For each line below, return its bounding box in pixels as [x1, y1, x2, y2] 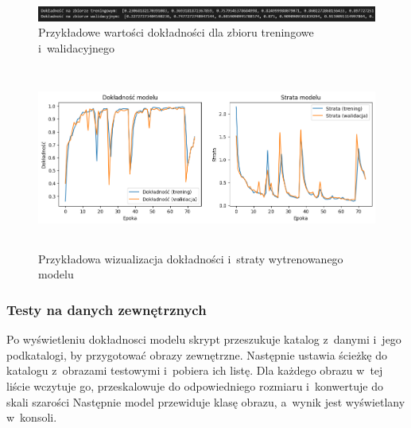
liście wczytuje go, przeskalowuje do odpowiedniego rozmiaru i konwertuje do [6, 377, 383, 394]
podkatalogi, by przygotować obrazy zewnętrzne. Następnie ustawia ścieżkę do [6, 346, 388, 363]
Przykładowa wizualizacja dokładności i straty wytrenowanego [38, 250, 343, 267]
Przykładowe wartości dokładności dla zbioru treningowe [38, 24, 314, 41]
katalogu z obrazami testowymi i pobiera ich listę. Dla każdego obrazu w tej [6, 362, 383, 379]
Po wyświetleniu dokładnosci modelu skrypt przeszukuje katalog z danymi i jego [6, 331, 401, 348]
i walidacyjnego [38, 39, 115, 56]
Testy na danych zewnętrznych [6, 299, 207, 319]
